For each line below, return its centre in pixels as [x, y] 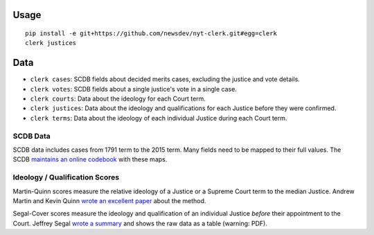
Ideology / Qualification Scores [66, 177]
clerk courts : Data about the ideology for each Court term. [118, 99]
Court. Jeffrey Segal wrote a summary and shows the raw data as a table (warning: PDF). [140, 223]
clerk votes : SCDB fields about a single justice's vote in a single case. [133, 89]
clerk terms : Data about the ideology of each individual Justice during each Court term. [159, 118]
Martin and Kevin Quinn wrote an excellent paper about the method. [109, 200]
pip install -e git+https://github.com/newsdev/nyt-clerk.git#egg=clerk [151, 34]
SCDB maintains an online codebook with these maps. [90, 159]
